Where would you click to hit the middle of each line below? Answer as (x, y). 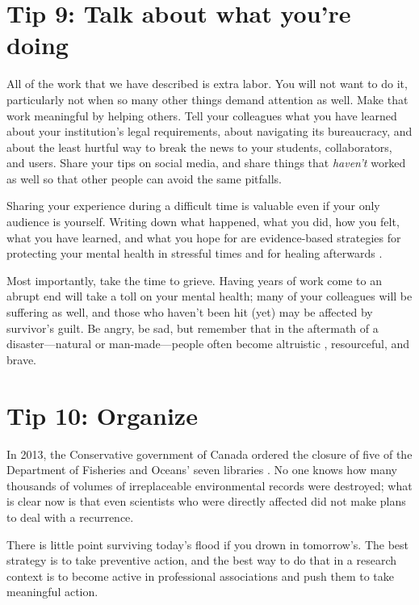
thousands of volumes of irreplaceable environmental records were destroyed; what (209, 485)
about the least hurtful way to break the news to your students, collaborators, (199, 147)
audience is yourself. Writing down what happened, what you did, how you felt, (203, 222)
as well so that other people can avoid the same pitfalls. (144, 178)
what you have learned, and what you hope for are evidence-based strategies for (204, 237)
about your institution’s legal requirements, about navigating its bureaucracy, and (209, 131)
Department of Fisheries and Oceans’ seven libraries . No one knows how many (202, 470)
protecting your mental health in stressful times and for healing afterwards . (195, 253)
